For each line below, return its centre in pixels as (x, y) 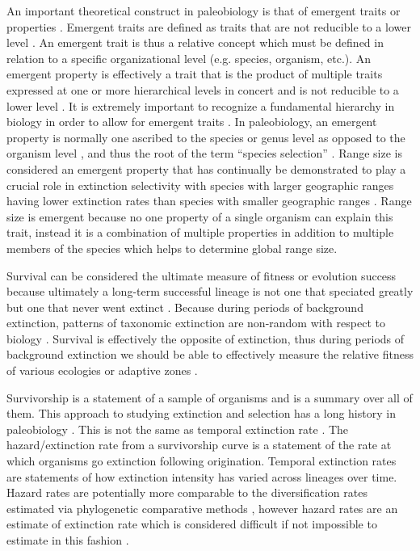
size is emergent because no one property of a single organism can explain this (200, 216)
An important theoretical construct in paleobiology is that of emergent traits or (204, 11)
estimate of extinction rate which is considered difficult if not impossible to (192, 524)
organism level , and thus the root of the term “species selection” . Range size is (205, 153)
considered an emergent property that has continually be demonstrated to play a (206, 168)
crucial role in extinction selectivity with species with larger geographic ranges (200, 185)
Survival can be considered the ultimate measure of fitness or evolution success (202, 275)
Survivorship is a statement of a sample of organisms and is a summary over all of (210, 397)
